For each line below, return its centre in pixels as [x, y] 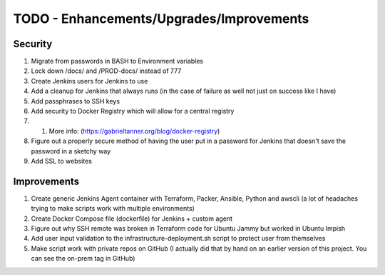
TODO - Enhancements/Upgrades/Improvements [161, 19]
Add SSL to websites [62, 161]
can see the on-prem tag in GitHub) [83, 259]
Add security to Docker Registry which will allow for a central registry [133, 111]
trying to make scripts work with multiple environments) [113, 209]
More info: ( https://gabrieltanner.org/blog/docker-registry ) [134, 131]
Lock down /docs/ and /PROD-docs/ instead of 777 [106, 71]
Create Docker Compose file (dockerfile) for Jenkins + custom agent [132, 219]
